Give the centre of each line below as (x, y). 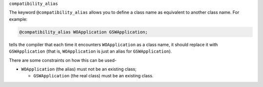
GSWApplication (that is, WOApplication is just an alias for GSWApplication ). (91, 51)
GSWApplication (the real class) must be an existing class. (93, 76)
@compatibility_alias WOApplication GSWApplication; (84, 32)
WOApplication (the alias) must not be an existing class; (79, 69)
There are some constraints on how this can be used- (63, 60)
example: (18, 19)
